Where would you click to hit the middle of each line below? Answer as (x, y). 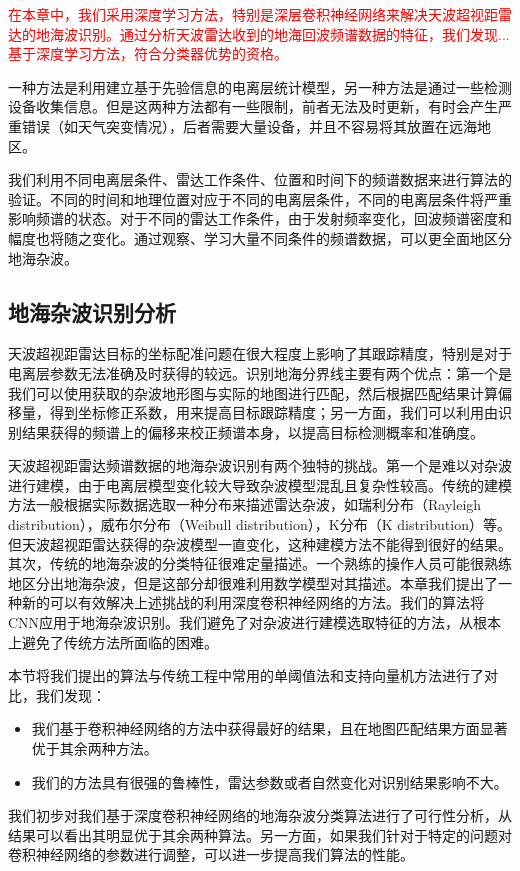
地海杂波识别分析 (92, 311)
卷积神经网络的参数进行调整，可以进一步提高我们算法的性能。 (211, 854)
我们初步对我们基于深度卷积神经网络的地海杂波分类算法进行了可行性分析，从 (260, 815)
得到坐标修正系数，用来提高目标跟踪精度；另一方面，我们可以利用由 (273, 412)
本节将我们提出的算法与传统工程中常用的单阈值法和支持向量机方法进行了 (246, 675)
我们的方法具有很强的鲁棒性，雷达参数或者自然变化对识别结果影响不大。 (269, 781)
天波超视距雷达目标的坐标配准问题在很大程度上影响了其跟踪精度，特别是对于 (260, 353)
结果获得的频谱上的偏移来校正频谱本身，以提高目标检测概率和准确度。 (252, 431)
